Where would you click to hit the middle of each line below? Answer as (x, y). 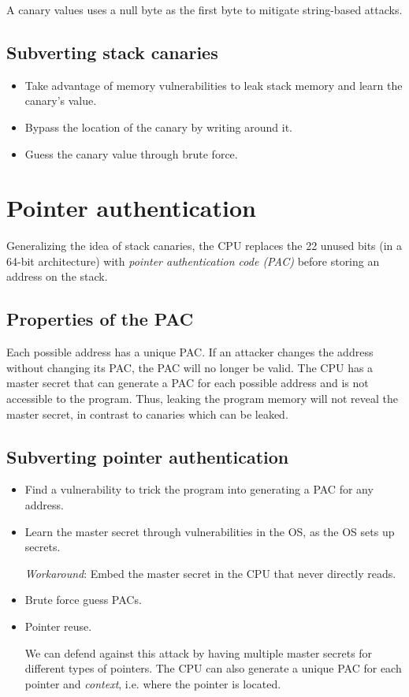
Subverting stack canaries (112, 52)
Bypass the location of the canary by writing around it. (159, 127)
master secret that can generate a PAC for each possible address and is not (188, 383)
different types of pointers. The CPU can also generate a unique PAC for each (213, 668)
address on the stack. (57, 276)
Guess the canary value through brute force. (131, 153)
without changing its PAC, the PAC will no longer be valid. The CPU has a (190, 367)
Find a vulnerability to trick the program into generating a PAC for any (199, 489)
